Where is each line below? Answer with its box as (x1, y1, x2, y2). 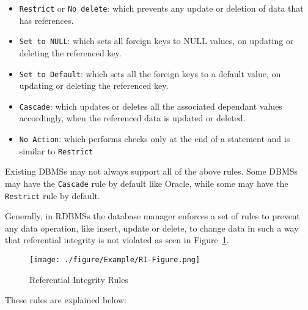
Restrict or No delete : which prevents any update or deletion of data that (19, 2, 304, 14)
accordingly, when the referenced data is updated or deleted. (19, 112, 246, 124)
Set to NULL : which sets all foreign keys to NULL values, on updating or (19, 34, 294, 47)
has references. (19, 13, 74, 26)
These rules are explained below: (5, 293, 127, 306)
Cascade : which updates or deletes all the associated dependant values (19, 99, 282, 112)
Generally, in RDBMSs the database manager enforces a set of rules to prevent (5, 210, 300, 222)
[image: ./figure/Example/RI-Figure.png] (29, 255, 200, 264)
